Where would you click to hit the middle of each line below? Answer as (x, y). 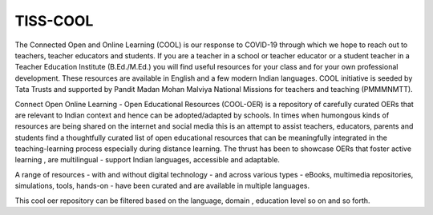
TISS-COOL (54, 21)
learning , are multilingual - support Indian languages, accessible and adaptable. (148, 160)
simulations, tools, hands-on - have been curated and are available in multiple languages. (162, 186)
